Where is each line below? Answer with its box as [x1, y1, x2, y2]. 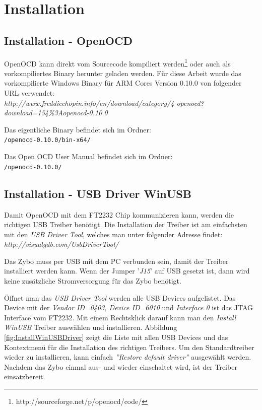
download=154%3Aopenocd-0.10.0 [4, 107, 108, 118]
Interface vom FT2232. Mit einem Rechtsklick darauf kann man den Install [4, 312, 236, 322]
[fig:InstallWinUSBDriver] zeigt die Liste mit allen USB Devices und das [4, 332, 228, 343]
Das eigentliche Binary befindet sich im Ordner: [4, 124, 151, 134]
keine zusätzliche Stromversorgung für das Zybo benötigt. [4, 276, 181, 286]
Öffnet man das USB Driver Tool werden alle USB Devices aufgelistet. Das [4, 292, 236, 303]
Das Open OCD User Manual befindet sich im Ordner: [4, 151, 173, 162]
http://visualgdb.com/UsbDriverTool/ [4, 239, 119, 249]
